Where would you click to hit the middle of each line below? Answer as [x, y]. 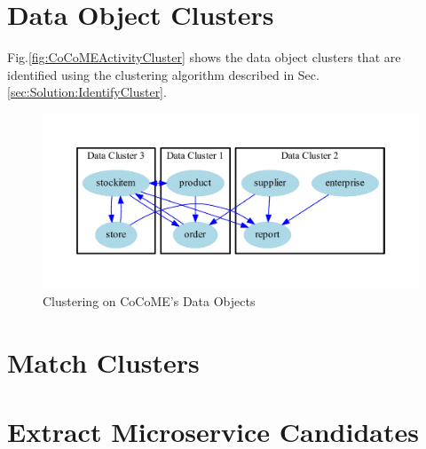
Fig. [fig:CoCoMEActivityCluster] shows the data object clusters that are [204, 57]
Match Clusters [103, 362]
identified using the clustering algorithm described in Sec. [163, 74]
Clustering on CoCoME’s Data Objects [149, 301]
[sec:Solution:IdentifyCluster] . [87, 92]
